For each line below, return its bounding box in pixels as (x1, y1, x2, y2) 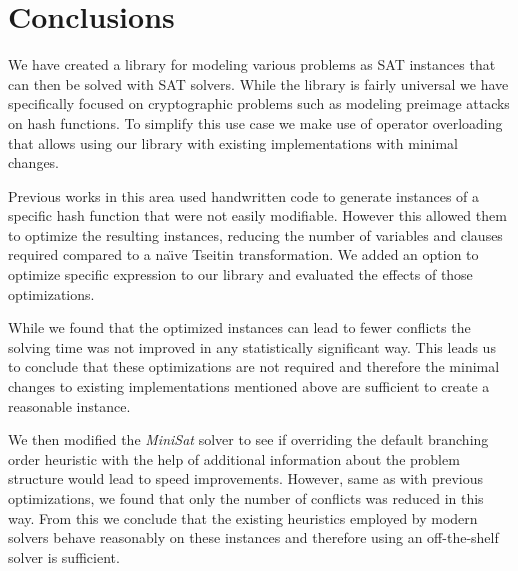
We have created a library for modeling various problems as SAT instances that (8, 54, 496, 75)
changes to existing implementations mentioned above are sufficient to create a (8, 376, 490, 397)
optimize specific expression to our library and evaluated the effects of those (8, 264, 473, 285)
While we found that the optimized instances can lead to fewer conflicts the (8, 317, 471, 338)
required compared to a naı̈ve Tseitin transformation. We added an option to (8, 244, 479, 265)
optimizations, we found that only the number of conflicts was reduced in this (8, 488, 484, 508)
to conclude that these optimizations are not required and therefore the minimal (8, 356, 500, 377)
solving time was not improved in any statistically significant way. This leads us (8, 336, 496, 357)
